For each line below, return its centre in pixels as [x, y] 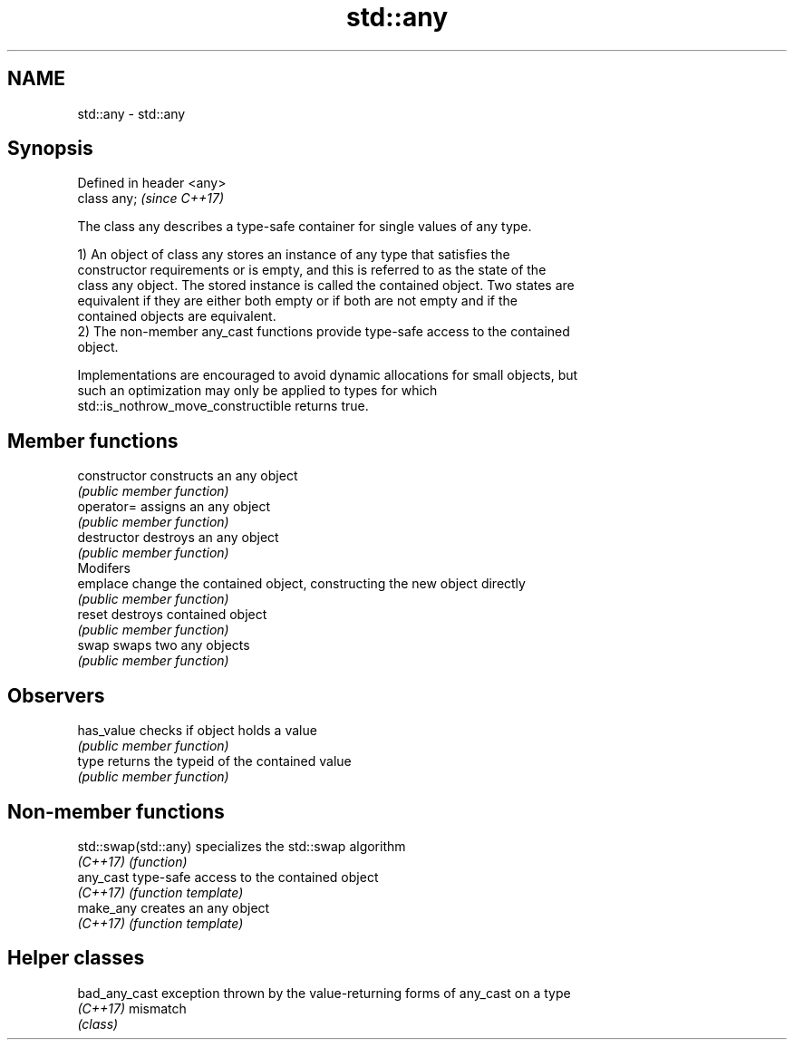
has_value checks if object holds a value [197, 731]
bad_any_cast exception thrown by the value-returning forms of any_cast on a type [324, 993]
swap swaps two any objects [164, 645]
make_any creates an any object [174, 907]
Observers [56, 695]
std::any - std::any [131, 113]
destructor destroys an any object [178, 538]
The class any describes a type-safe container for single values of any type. [305, 227]
